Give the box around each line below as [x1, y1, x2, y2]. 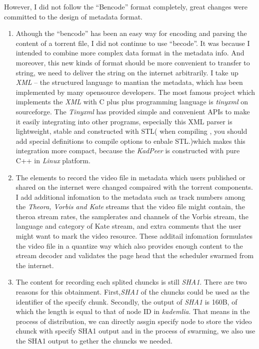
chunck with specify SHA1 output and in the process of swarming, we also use [15, 326, 255, 336]
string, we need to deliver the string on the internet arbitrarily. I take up [15, 67, 238, 77]
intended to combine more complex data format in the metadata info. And [15, 47, 244, 58]
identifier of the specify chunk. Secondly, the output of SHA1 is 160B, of [15, 296, 237, 307]
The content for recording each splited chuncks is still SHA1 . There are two [15, 277, 247, 287]
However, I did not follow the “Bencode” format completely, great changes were [4, 1, 247, 11]
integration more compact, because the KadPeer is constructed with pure [15, 145, 240, 156]
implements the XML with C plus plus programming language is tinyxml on [15, 96, 248, 107]
